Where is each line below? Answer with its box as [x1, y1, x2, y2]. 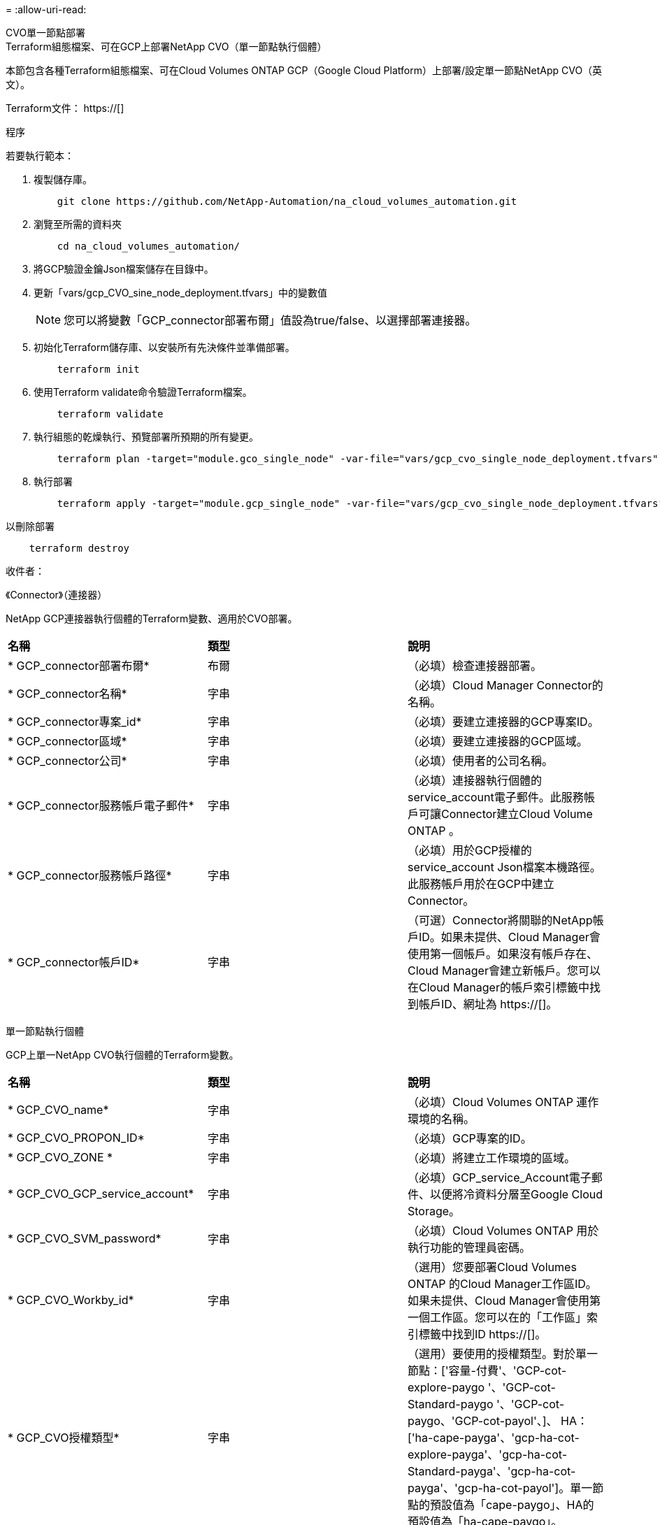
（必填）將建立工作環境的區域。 [407, 1151, 575, 1165]
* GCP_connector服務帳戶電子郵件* [8, 799, 194, 812]
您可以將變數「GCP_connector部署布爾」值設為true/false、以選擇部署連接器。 [64, 313, 477, 327]
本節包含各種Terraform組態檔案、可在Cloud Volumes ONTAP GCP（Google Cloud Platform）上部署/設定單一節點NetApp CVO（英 [6, 64, 603, 76]
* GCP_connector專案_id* [8, 715, 142, 729]
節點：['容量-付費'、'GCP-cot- [407, 1363, 567, 1377]
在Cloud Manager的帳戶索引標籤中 [407, 980, 589, 994]
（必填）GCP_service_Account [407, 1170, 569, 1184]
